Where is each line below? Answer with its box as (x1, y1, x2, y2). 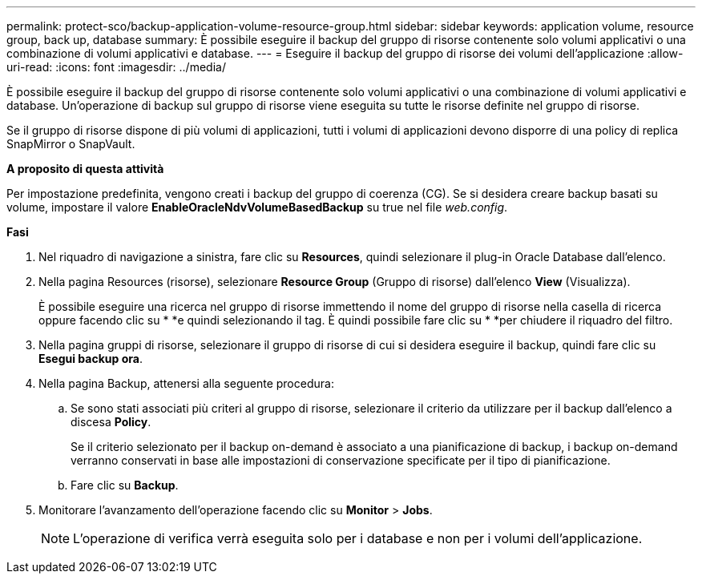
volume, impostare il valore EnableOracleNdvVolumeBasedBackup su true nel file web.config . (6, 200, 508, 214)
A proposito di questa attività (6, 162, 164, 175)
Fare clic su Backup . (71, 478, 179, 492)
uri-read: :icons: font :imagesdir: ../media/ (6, 60, 226, 74)
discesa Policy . (71, 415, 151, 429)
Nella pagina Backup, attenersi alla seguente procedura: (38, 377, 334, 390)
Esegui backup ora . (38, 352, 143, 365)
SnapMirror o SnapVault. (6, 137, 135, 151)
